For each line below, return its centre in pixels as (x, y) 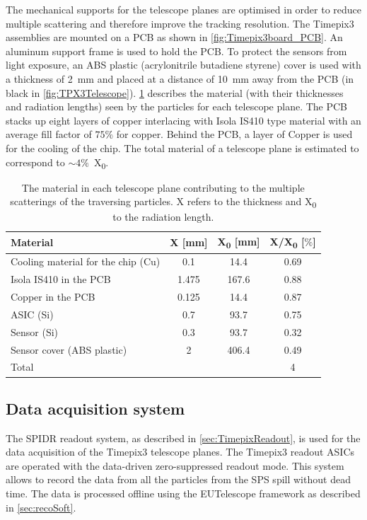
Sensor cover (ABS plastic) (69, 349)
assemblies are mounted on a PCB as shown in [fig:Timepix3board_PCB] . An (174, 37)
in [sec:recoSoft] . (41, 507)
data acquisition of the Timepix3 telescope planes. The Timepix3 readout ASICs (180, 452)
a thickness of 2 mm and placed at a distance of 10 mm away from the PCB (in (180, 78)
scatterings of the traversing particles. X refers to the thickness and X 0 (163, 202)
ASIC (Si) (32, 314)
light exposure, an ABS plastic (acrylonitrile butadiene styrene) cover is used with (183, 65)
